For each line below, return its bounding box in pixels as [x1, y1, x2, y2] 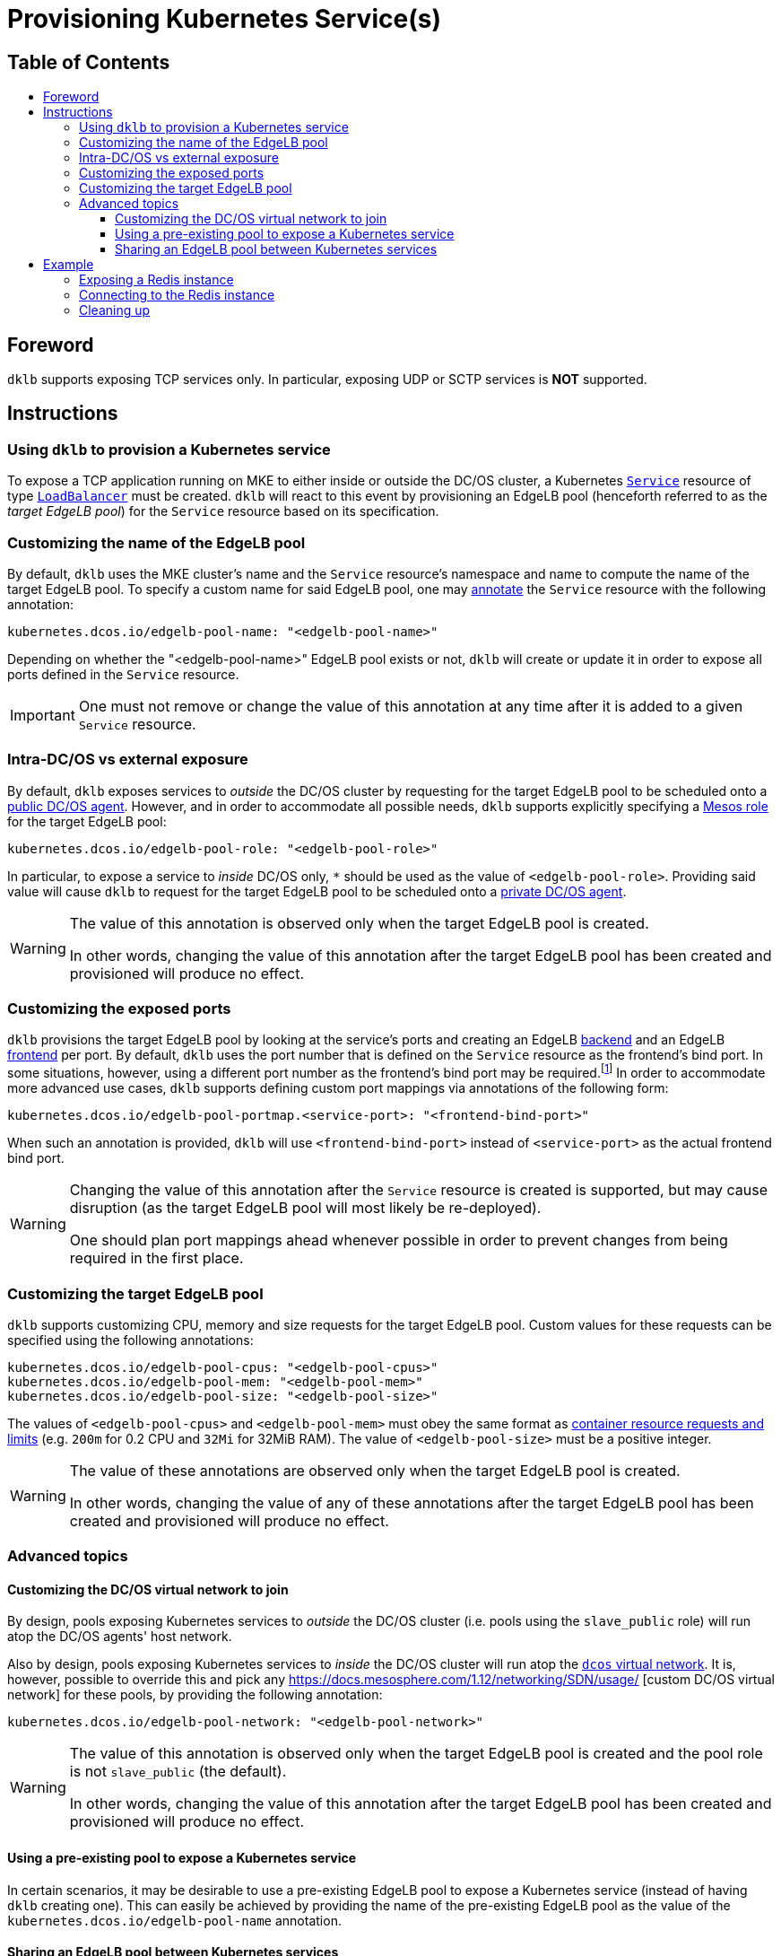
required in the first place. [69, 1249, 244, 1268]
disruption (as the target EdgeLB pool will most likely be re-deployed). [69, 1199, 542, 1218]
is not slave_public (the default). [69, 1762, 287, 1781]
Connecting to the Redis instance [79, 287, 275, 303]
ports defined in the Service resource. [7, 666, 239, 682]
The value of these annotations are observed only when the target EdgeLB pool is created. [69, 1461, 681, 1480]
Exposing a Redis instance [79, 272, 234, 288]
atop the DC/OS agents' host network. [7, 1629, 232, 1645]
